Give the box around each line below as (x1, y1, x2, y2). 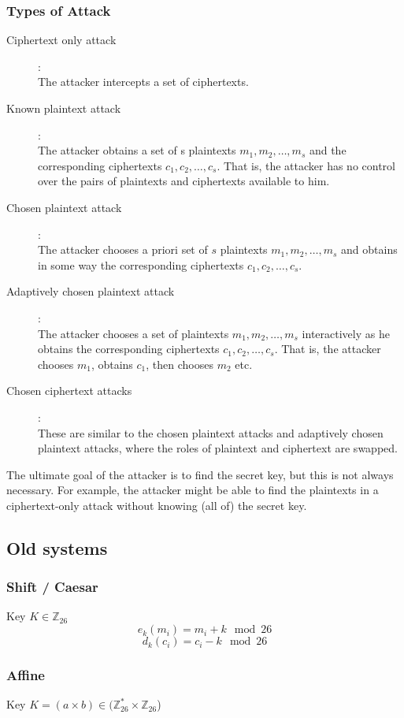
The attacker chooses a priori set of (38, 241, 208, 258)
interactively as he (302, 325, 390, 341)
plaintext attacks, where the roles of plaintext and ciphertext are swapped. (38, 440, 398, 456)
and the (309, 142, 347, 158)
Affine (6, 664, 45, 684)
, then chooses (146, 355, 213, 372)
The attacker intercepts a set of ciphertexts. (38, 73, 249, 90)
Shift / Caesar (6, 577, 98, 597)
